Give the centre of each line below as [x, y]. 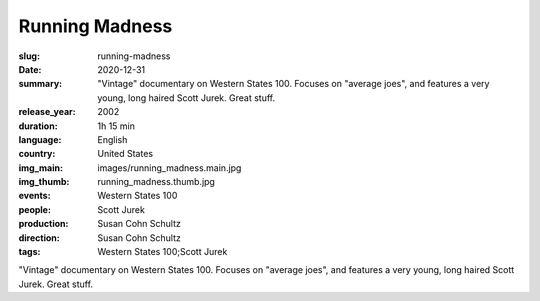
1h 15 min [116, 126]
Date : [30, 69]
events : [34, 196]
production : [43, 224]
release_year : [47, 112]
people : [35, 209]
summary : [40, 84]
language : [40, 139]
